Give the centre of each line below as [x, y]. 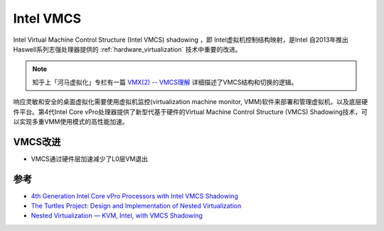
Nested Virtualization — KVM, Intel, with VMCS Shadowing [117, 215]
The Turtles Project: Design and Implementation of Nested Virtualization [136, 206]
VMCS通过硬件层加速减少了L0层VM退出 [90, 159]
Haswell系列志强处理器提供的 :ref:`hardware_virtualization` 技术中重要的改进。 [127, 49]
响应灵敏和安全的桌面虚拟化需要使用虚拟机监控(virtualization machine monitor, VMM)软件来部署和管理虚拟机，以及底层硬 [191, 102]
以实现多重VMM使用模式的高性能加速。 [71, 121]
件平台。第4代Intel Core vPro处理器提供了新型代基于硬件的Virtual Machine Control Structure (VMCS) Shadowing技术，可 [190, 112]
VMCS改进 [37, 142]
